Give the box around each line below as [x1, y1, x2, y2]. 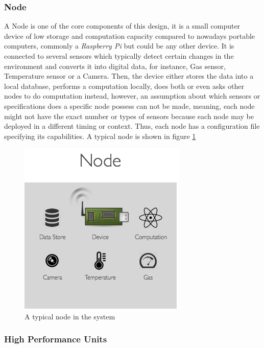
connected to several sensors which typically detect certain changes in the [4, 51, 234, 61]
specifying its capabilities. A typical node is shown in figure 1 [4, 130, 196, 141]
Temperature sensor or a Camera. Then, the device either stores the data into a [4, 71, 254, 81]
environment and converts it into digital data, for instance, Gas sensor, [4, 60, 226, 71]
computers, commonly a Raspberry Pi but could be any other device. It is [4, 40, 234, 51]
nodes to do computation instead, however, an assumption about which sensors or [4, 90, 260, 101]
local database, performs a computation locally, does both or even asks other [4, 80, 244, 91]
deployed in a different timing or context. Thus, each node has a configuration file [4, 121, 260, 131]
